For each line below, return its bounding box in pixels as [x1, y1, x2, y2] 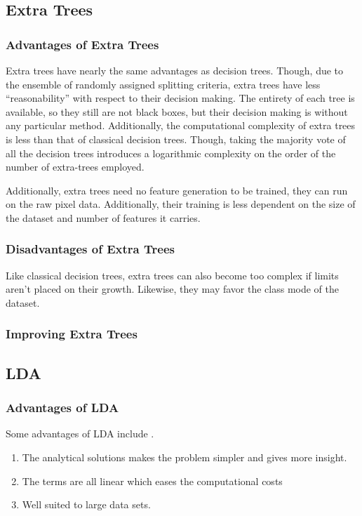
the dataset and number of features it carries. [6, 210, 201, 225]
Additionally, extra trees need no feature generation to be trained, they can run [6, 183, 348, 197]
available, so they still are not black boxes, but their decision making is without [6, 104, 348, 119]
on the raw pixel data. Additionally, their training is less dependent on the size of [6, 197, 356, 211]
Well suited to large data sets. [22, 497, 151, 512]
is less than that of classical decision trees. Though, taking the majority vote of [6, 131, 346, 146]
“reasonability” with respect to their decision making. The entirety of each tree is [6, 91, 355, 105]
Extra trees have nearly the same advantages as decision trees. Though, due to [6, 63, 344, 77]
